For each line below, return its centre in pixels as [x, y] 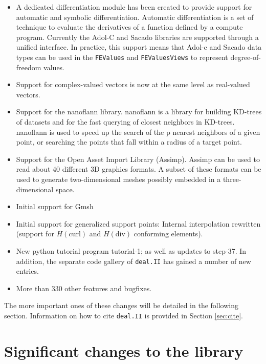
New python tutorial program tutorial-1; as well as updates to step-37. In [131, 250]
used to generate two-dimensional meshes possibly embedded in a [118, 179]
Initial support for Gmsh [55, 206]
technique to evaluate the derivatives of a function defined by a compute [129, 27]
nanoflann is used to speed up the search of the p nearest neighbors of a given [138, 132]
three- [232, 179]
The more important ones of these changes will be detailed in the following [121, 305]
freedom [29, 67]
